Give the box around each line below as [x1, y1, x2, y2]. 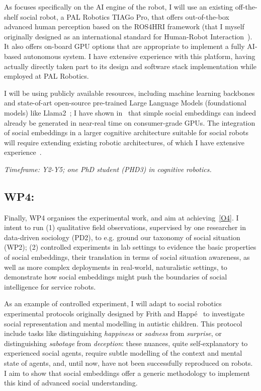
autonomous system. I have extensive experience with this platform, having [23, 50, 255, 61]
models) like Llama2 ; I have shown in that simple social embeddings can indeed [4, 107, 256, 118]
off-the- [235, 2, 257, 12]
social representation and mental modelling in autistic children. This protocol [4, 318, 242, 328]
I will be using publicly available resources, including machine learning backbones [4, 87, 255, 98]
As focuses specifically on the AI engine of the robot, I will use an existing [4, 2, 233, 12]
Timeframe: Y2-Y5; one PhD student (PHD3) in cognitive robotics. [4, 163, 212, 174]
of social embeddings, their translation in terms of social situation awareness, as [4, 252, 250, 262]
